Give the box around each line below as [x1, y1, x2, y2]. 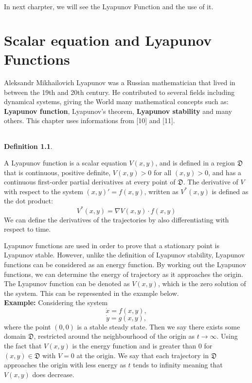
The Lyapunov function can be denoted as [4, 278, 130, 289]
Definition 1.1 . [4, 141, 53, 151]
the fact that [4, 341, 42, 351]
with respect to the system [4, 186, 83, 196]
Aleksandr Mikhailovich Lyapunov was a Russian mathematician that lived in [4, 77, 235, 87]
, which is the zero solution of [158, 278, 246, 289]
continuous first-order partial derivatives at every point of [4, 177, 176, 187]
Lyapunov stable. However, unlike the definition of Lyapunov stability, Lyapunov [4, 250, 245, 260]
